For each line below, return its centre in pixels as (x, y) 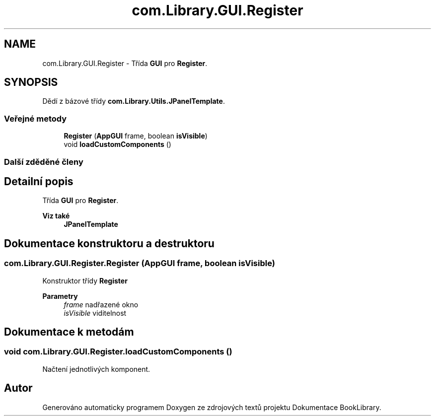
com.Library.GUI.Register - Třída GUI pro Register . (125, 63)
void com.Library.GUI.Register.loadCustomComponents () (118, 352)
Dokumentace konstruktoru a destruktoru (109, 243)
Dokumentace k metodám (69, 332)
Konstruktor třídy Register (85, 280)
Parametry (60, 296)
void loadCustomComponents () (117, 144)
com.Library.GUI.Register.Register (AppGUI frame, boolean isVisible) (140, 263)
